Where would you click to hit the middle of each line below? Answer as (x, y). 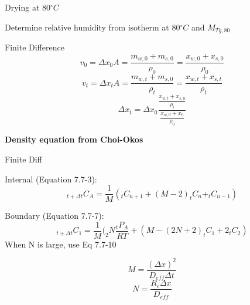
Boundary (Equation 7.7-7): (54, 216)
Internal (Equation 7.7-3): (51, 179)
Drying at (22, 7)
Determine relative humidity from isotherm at (87, 27)
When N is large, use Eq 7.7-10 (61, 244)
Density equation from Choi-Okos (74, 139)
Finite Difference (35, 47)
